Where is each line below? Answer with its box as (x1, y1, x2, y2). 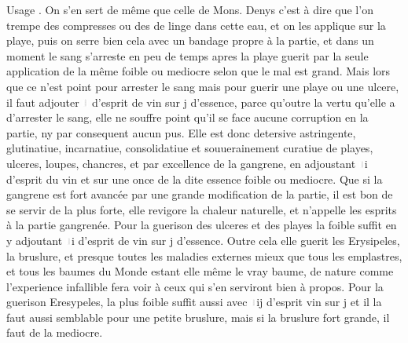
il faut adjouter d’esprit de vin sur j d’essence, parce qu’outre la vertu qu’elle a (6, 93, 395, 110)
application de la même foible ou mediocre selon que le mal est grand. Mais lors (6, 63, 391, 79)
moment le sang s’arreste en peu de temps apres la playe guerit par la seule (6, 47, 369, 64)
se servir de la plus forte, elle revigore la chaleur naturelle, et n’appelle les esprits (6, 201, 397, 217)
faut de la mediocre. (6, 324, 103, 341)
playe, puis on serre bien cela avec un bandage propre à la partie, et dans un (6, 32, 374, 49)
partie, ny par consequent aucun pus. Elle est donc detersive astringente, (6, 124, 356, 140)
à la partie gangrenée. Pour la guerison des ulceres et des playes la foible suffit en (6, 217, 397, 233)
